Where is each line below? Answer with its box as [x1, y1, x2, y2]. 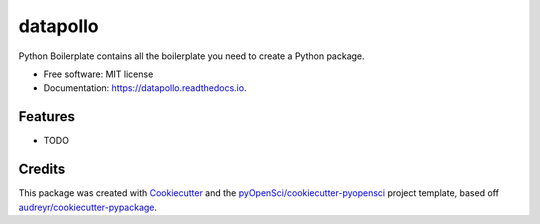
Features [18, 108, 75, 125]
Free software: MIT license [43, 68, 154, 80]
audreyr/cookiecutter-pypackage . [18, 201, 158, 213]
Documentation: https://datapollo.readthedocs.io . [43, 82, 247, 94]
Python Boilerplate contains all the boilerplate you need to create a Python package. [18, 50, 365, 62]
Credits [18, 161, 66, 178]
